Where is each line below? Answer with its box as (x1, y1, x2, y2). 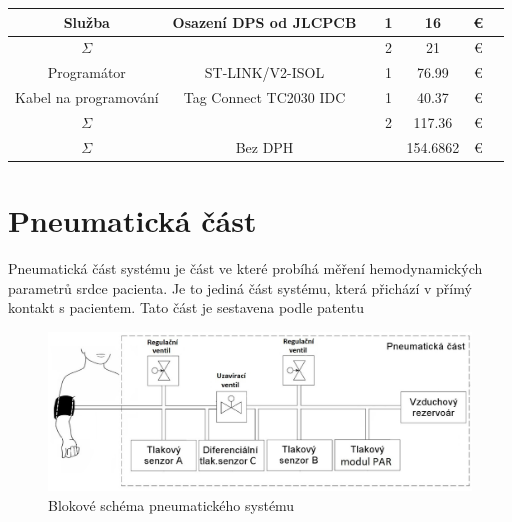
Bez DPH (235, 136, 294, 157)
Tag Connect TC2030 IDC (183, 87, 346, 108)
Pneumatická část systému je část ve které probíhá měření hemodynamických (8, 257, 483, 278)
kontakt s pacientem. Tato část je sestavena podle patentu (8, 297, 365, 318)
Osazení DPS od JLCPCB (172, 11, 357, 32)
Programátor (47, 62, 126, 83)
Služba (63, 11, 110, 32)
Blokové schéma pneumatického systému (48, 494, 295, 515)
